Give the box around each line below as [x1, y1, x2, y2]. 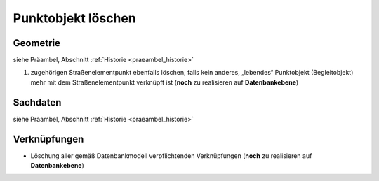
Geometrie [13, 37, 61, 49]
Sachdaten [13, 96, 62, 108]
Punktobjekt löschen [13, 10, 136, 26]
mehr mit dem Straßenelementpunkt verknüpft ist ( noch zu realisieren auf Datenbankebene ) [30, 78, 299, 87]
